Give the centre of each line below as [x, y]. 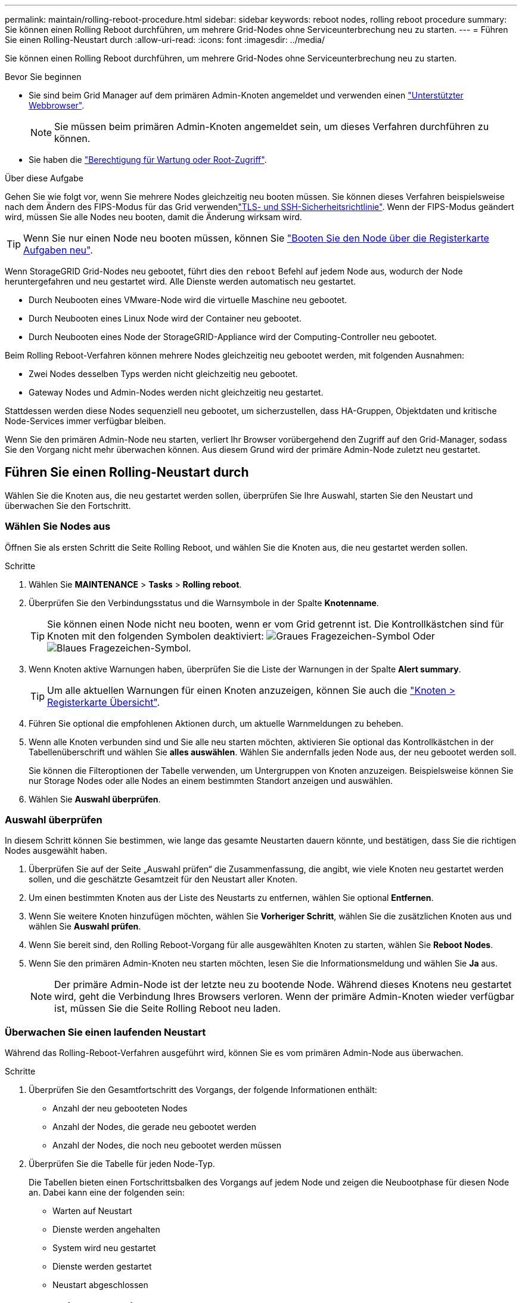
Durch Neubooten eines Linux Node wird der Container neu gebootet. [165, 318]
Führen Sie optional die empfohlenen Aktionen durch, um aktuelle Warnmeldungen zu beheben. [216, 723]
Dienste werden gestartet [102, 1267]
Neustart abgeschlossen [100, 1285]
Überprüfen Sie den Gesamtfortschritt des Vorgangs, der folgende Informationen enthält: [203, 1090]
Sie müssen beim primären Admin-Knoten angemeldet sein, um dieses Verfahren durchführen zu [272, 126]
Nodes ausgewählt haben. [56, 851]
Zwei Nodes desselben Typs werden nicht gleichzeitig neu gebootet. [163, 374]
